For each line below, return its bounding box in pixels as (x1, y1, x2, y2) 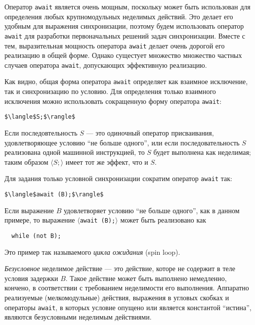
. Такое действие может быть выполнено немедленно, (65, 273, 227, 283)
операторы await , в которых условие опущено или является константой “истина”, (4, 302, 252, 312)
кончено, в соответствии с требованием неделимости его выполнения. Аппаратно (4, 282, 249, 293)
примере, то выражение (4, 215, 75, 225)
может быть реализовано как (120, 215, 207, 225)
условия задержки (4, 273, 58, 283)
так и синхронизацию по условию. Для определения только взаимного (4, 86, 216, 96)
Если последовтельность (4, 127, 78, 138)
